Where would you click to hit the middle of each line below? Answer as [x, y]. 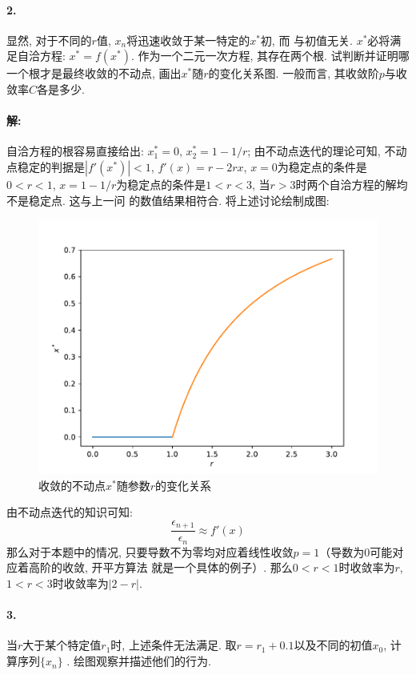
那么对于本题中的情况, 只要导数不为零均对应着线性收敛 [150, 551]
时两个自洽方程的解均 [352, 184]
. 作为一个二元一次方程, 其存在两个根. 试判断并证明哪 [270, 56]
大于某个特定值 [62, 645]
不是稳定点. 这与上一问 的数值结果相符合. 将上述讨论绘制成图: [168, 200]
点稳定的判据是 [46, 166]
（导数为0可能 [356, 551]
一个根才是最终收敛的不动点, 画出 [94, 73]
